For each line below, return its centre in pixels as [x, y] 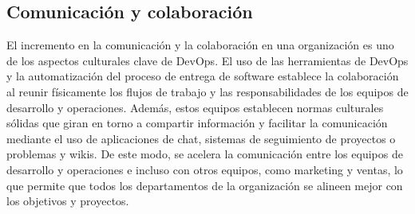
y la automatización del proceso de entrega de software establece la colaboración [203, 76]
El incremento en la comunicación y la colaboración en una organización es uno [200, 45]
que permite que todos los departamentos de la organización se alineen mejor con [205, 185]
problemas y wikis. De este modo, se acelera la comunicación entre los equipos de [205, 154]
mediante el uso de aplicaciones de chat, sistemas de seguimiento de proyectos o [201, 138]
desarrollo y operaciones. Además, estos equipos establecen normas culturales [195, 107]
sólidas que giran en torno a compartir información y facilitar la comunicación [197, 123]
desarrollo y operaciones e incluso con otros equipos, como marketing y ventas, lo [205, 169]
